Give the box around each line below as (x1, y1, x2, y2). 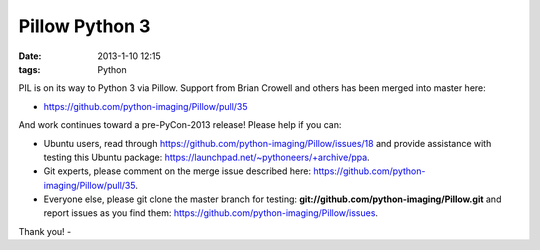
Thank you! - (18, 225, 72, 237)
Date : (18, 50, 42, 62)
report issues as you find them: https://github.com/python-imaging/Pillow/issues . (43, 207, 379, 219)
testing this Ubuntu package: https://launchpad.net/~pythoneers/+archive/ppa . (43, 151, 370, 163)
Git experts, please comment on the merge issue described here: (43, 165, 312, 177)
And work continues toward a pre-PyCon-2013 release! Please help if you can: (18, 119, 342, 131)
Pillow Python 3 (18, 15, 151, 37)
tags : (18, 63, 41, 75)
